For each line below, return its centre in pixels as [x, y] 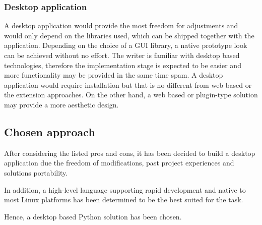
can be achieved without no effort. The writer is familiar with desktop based [122, 55]
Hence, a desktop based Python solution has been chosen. [93, 216]
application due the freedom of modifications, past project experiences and [119, 163]
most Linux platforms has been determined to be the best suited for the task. [124, 200]
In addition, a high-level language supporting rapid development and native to [125, 189]
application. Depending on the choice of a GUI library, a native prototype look [126, 45]
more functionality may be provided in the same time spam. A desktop [114, 75]
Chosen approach [50, 131]
